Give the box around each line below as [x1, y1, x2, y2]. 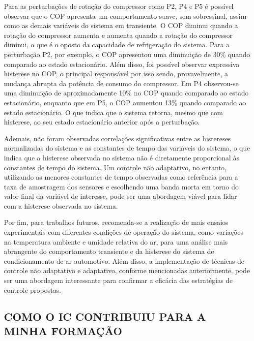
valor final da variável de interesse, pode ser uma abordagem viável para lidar [4, 191, 237, 201]
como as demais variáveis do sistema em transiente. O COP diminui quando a [4, 20, 238, 31]
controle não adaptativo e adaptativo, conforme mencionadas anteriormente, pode [4, 265, 250, 276]
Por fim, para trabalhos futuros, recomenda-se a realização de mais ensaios [4, 217, 228, 227]
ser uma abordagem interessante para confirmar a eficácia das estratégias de [4, 275, 233, 285]
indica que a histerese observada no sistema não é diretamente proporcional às [4, 152, 239, 162]
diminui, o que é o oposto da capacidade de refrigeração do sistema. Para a [4, 39, 230, 50]
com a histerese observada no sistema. [4, 200, 118, 211]
